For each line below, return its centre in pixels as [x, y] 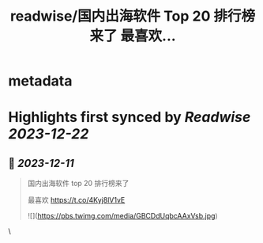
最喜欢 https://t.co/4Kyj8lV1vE [76, 200]
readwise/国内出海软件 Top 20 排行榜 [133, 16]
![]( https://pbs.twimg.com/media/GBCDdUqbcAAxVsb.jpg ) [123, 216]
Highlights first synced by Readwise [130, 118]
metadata [40, 81]
